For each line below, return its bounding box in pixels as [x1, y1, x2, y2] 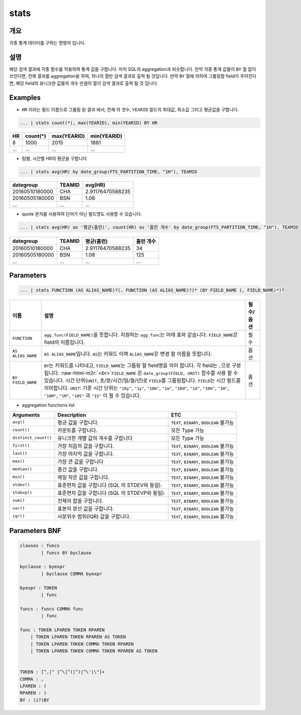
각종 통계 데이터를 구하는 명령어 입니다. [9, 40, 86, 46]
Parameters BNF [9, 526, 62, 535]
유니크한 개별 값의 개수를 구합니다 [57, 434, 133, 441]
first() [12, 443, 30, 448]
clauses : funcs [20, 543, 60, 549]
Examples [9, 93, 41, 102]
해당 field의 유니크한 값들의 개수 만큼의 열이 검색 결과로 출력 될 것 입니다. [16, 80, 159, 86]
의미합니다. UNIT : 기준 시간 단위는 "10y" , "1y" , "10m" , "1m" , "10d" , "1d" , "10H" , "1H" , [44, 385, 229, 392]
